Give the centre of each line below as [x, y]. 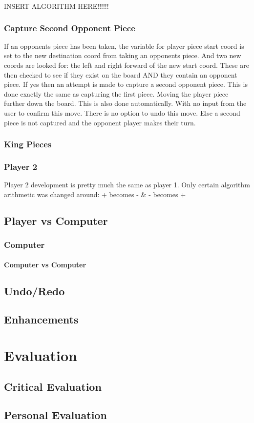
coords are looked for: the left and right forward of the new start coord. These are [127, 65]
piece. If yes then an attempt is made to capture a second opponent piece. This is [126, 84]
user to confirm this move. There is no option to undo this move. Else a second [122, 112]
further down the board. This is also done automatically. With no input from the [125, 103]
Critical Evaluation [53, 386]
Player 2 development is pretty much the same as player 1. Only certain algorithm [127, 185]
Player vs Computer [56, 220]
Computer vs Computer [45, 264]
